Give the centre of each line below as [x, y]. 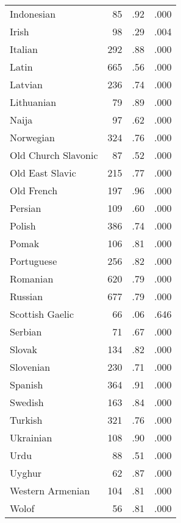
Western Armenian [50, 490]
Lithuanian [33, 102]
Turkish [26, 420]
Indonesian [33, 14]
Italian [24, 49]
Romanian [32, 279]
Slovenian [30, 367]
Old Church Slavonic [54, 155]
